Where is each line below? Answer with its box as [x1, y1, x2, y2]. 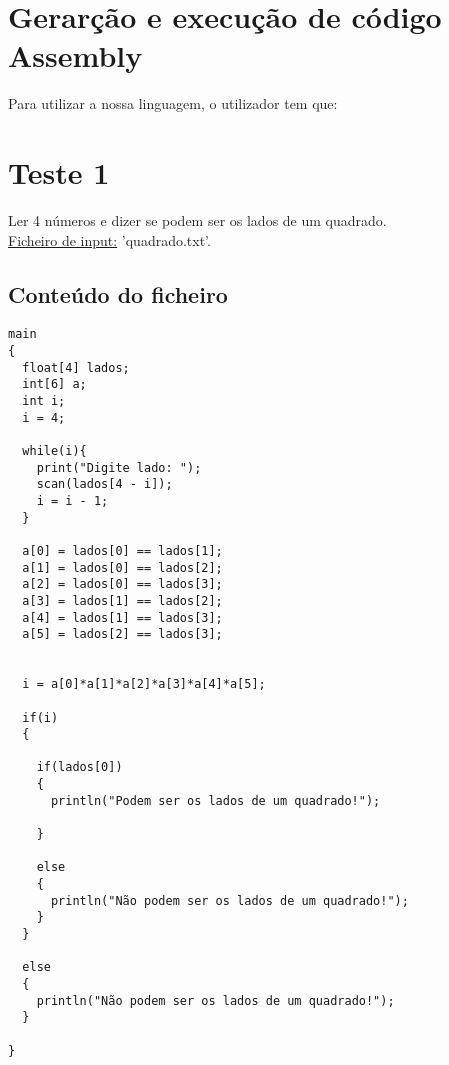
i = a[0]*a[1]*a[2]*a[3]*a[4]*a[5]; [22, 677, 266, 692]
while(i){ [22, 444, 87, 459]
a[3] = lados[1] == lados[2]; [22, 593, 223, 608]
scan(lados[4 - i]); [36, 477, 173, 492]
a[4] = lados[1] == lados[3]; [22, 610, 223, 625]
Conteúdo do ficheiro [8, 278, 228, 309]
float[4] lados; [22, 360, 130, 375]
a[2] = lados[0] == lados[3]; [22, 577, 223, 592]
